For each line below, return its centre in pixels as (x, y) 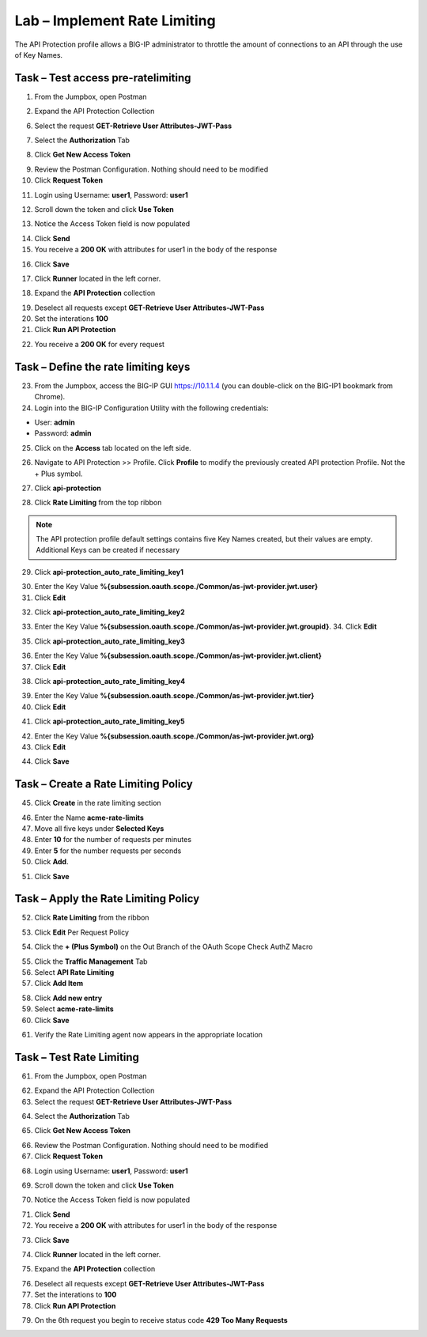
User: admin (55, 422)
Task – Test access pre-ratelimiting (103, 78)
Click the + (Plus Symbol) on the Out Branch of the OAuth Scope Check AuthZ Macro (174, 947)
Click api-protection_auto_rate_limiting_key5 (110, 721)
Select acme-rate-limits (74, 1009)
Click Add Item (59, 984)
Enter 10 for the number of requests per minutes (113, 840)
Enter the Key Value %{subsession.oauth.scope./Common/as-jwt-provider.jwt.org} (174, 736)
